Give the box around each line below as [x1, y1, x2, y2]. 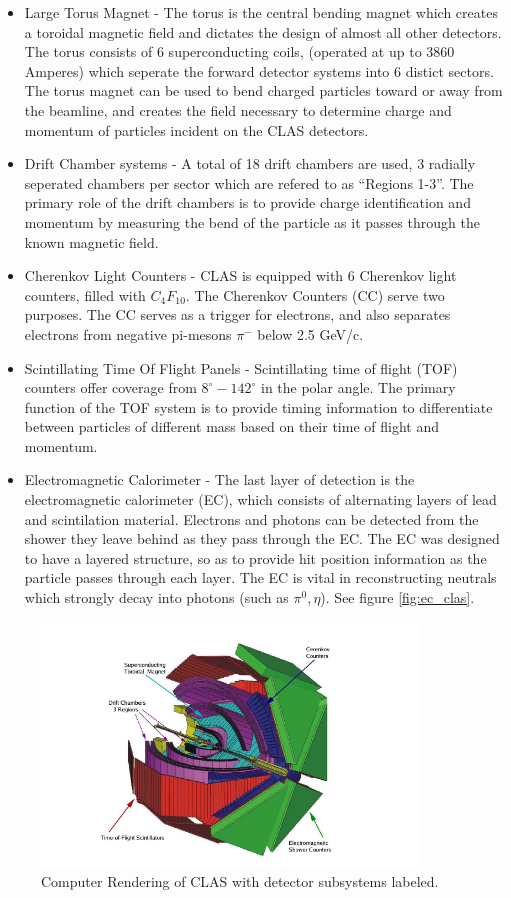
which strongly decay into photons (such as [24, 587, 289, 608]
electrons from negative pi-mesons [24, 323, 232, 344]
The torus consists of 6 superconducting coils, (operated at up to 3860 [24, 41, 455, 62]
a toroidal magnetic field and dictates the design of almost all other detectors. [24, 21, 502, 42]
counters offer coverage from [24, 377, 197, 398]
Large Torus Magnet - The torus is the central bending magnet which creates [24, 2, 498, 22]
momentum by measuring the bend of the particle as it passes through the [24, 211, 480, 232]
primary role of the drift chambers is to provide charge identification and [24, 192, 471, 213]
